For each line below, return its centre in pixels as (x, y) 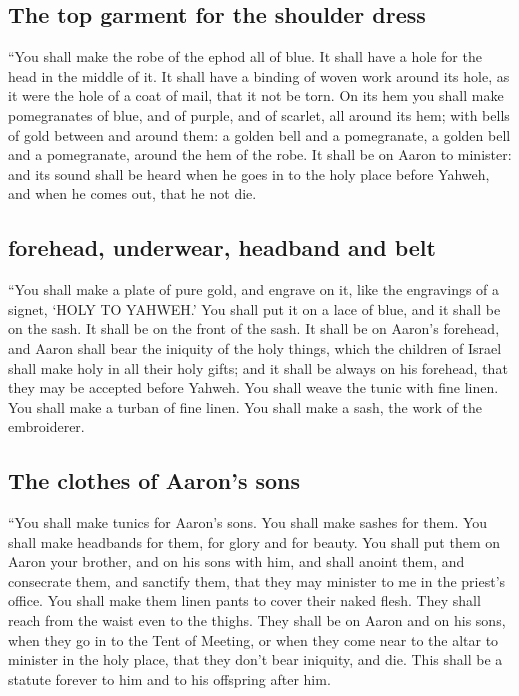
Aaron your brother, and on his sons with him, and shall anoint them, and (236, 561)
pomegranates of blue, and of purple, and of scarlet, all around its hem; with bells (259, 114)
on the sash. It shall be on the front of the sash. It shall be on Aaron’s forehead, (254, 328)
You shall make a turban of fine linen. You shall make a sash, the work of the (245, 406)
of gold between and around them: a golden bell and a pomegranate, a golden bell (259, 134)
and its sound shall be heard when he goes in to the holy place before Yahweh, (249, 173)
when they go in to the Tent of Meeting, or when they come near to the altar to (253, 639)
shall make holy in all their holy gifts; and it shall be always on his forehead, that (258, 367)
